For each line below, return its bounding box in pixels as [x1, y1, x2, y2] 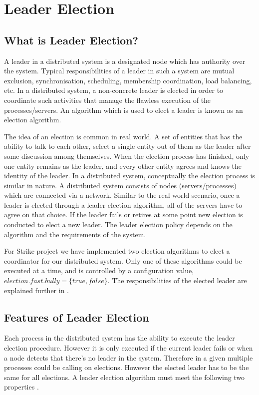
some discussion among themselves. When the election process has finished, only [4, 150, 250, 161]
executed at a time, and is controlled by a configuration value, [4, 265, 194, 276]
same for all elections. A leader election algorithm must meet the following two [4, 372, 245, 382]
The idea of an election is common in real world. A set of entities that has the [4, 131, 243, 141]
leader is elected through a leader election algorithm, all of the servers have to [4, 199, 243, 210]
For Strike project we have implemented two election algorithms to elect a [4, 246, 230, 256]
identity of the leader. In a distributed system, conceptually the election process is [4, 170, 256, 181]
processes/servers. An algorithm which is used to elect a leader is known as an [4, 104, 243, 115]
